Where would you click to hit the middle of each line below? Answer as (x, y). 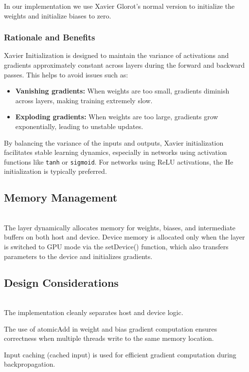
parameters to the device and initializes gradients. (78, 256)
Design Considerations (61, 282)
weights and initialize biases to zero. (58, 15)
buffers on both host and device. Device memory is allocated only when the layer (124, 237)
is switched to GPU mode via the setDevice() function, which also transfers (116, 246)
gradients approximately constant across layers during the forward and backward (124, 65)
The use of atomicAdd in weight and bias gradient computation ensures (111, 328)
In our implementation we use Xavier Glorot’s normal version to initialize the (119, 6)
